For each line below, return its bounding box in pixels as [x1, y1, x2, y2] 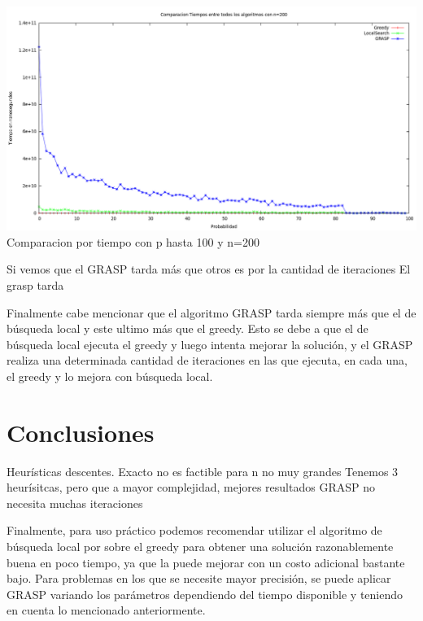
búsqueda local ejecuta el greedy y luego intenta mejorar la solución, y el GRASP [7, 335, 413, 352]
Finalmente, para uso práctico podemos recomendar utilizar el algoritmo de [7, 522, 382, 539]
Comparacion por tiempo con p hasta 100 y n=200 [7, 233, 259, 250]
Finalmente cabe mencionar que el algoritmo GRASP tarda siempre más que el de [7, 304, 416, 321]
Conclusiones [7, 415, 155, 448]
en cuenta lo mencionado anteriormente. [7, 601, 206, 619]
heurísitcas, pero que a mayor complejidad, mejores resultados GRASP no [7, 479, 375, 496]
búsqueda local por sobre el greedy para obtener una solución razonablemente [7, 537, 394, 554]
